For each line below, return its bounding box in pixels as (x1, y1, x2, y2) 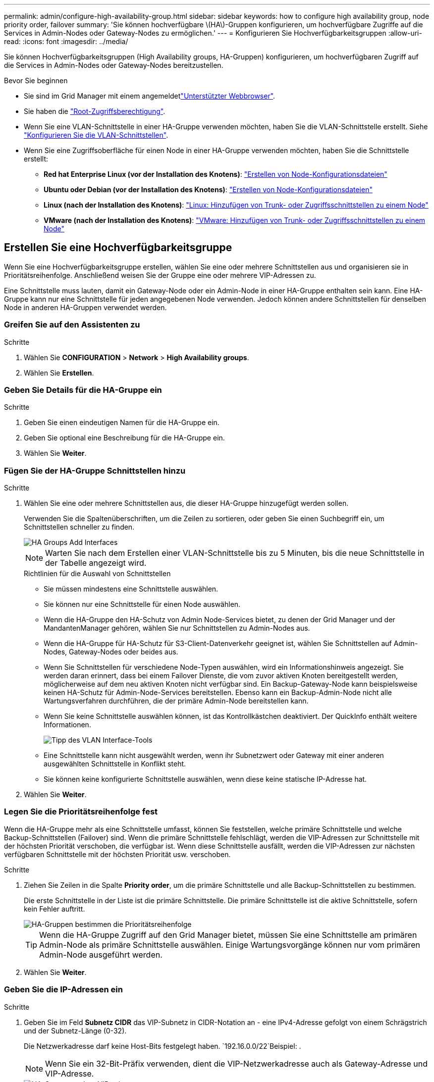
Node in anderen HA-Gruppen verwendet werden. (4, 303, 167, 312)
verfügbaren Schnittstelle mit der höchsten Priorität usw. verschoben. (4, 850, 231, 859)
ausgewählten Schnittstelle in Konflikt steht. (44, 759, 186, 768)
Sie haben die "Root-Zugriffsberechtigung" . (24, 107, 165, 115)
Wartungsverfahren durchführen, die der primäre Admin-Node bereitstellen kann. (44, 697, 309, 705)
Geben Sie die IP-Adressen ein (4, 984, 123, 995)
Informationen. (44, 720, 91, 729)
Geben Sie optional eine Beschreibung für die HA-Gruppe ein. (24, 433, 225, 442)
